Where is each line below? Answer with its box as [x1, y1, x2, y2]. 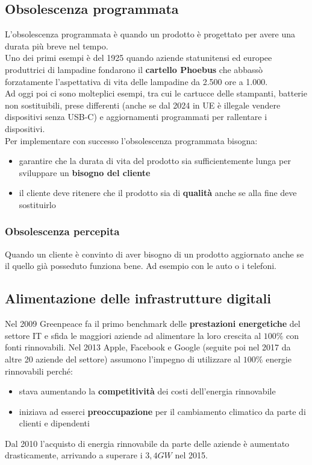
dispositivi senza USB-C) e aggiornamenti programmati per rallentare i [5, 110, 267, 123]
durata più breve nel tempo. [5, 39, 108, 52]
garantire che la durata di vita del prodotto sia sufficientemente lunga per [19, 154, 291, 167]
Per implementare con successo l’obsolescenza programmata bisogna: [5, 134, 258, 147]
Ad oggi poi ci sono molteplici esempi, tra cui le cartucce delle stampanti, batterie [5, 87, 307, 100]
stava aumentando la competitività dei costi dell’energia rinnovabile [19, 385, 276, 397]
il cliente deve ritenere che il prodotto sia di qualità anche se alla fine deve [19, 186, 297, 199]
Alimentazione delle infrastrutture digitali [5, 289, 271, 308]
